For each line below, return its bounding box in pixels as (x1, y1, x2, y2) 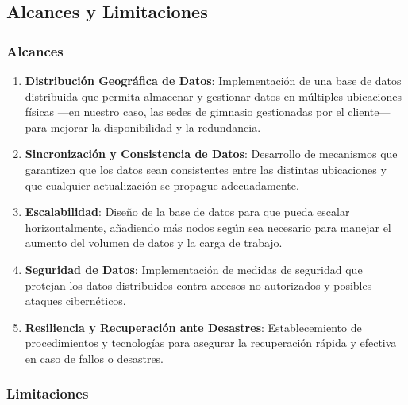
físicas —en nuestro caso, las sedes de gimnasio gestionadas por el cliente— (25, 103, 391, 120)
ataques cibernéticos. (25, 292, 126, 309)
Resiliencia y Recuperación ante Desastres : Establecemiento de (25, 318, 362, 335)
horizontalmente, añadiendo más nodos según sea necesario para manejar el (25, 218, 391, 235)
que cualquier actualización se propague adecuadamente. (25, 176, 299, 193)
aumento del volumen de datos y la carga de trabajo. (25, 234, 283, 251)
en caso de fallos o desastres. (25, 349, 164, 366)
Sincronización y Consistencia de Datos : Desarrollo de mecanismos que (25, 145, 398, 162)
